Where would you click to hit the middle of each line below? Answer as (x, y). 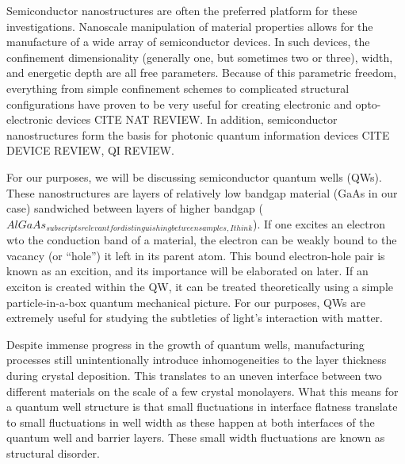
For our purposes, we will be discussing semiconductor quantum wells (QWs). (194, 176)
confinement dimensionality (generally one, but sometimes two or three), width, (200, 57)
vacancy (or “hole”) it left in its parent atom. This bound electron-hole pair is (196, 255)
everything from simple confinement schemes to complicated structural (178, 88)
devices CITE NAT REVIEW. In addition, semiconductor (197, 119)
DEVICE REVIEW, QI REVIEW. (90, 150)
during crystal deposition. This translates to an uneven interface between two (194, 375)
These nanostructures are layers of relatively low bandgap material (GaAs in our (202, 192)
